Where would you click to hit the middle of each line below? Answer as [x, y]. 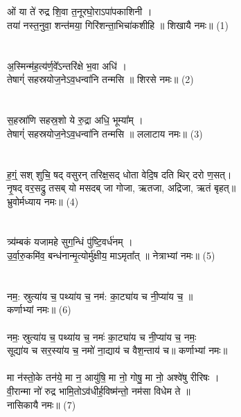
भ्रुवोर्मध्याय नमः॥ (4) [43, 201]
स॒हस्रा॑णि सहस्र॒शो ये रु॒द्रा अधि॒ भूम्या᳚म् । [75, 120]
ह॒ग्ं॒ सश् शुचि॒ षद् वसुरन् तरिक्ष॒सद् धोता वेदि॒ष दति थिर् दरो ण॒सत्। [119, 174]
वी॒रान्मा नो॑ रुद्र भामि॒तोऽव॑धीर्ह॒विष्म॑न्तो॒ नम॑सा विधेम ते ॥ [99, 391]
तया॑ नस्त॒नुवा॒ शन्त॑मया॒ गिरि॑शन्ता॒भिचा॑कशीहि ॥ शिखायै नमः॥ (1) [118, 25]
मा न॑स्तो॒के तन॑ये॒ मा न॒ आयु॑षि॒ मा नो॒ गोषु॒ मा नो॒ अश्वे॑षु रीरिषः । [113, 377]
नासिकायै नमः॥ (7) [42, 404]
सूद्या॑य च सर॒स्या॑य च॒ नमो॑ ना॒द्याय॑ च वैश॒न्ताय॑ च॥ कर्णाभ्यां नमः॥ [117, 350]
